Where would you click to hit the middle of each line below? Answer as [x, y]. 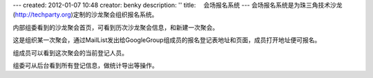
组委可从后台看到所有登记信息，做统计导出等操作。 [85, 65]
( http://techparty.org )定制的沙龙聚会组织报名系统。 [85, 14]
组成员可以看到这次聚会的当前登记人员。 [70, 52]
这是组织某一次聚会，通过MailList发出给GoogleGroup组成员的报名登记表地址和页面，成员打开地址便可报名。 [167, 40]
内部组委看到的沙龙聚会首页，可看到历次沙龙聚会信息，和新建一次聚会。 [116, 27]
